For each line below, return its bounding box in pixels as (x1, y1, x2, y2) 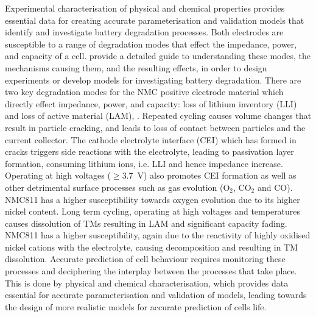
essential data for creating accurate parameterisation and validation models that (5, 13, 304, 26)
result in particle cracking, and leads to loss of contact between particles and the (5, 121, 306, 134)
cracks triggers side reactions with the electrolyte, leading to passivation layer (5, 145, 294, 158)
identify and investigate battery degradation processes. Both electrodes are (5, 26, 284, 38)
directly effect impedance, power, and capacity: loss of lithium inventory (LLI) (5, 97, 297, 110)
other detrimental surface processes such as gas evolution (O (5, 180, 230, 193)
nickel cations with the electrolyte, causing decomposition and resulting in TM (5, 240, 298, 253)
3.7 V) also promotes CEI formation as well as (122, 169, 297, 182)
